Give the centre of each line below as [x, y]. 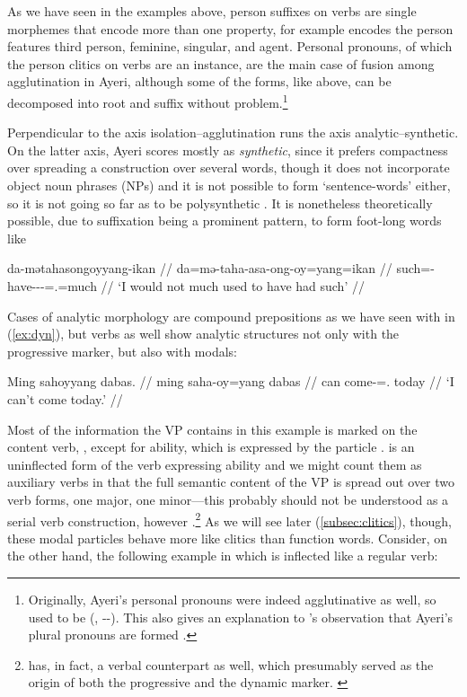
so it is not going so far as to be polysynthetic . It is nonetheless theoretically [220, 203]
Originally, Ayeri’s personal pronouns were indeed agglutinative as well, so [232, 599]
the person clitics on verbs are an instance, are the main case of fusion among [221, 63]
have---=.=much [52, 285]
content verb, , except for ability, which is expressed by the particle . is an [211, 447]
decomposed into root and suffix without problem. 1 [148, 101]
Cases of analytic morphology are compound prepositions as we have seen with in [231, 316]
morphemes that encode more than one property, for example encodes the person [230, 28]
